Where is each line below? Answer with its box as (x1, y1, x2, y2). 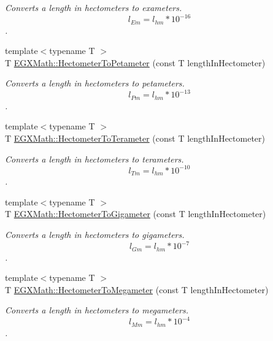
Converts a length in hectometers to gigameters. (5, 228, 185, 240)
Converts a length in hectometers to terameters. (5, 152, 184, 165)
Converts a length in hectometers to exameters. (5, 1, 182, 13)
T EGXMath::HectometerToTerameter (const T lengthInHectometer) (5, 132, 266, 145)
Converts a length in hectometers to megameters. (5, 304, 188, 316)
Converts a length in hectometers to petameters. (5, 77, 185, 90)
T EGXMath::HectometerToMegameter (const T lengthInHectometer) (5, 283, 269, 296)
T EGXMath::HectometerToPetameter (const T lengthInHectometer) (5, 56, 266, 69)
